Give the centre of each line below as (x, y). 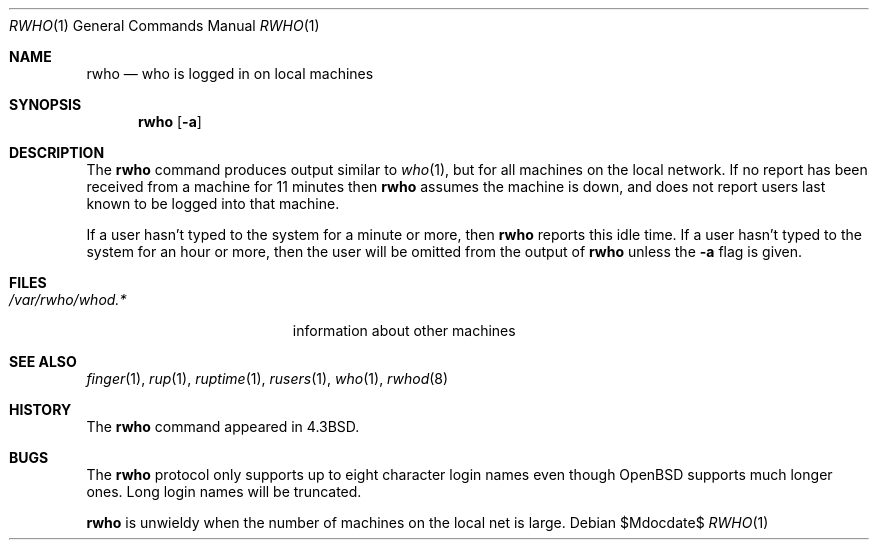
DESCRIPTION (57, 152)
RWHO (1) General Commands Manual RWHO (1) (164, 25)
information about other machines (404, 330)
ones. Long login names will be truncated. (224, 491)
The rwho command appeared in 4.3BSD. (223, 426)
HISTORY (40, 409)
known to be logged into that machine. (213, 203)
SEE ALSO (43, 361)
